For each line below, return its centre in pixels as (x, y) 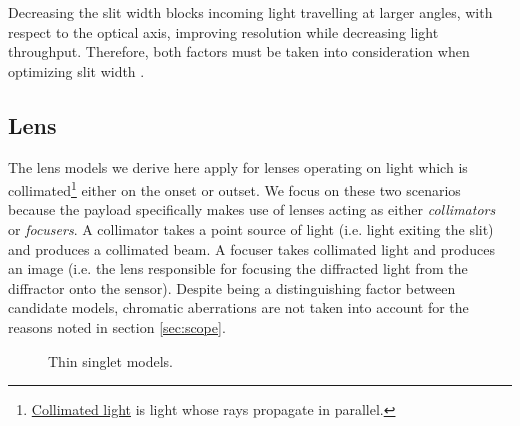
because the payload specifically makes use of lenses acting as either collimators (252, 209)
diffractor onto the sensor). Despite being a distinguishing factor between (232, 287)
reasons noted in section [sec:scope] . (117, 326)
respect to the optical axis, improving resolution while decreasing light (223, 31)
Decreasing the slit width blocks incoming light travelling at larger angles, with (250, 12)
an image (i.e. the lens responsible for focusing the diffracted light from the (238, 268)
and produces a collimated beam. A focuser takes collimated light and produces (251, 248)
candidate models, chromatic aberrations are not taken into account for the (238, 307)
